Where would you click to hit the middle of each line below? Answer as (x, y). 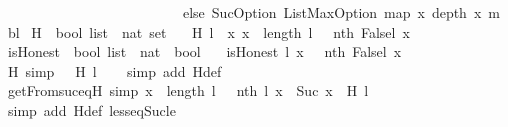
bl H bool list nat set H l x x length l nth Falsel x (208, 31)
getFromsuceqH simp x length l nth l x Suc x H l (188, 90)
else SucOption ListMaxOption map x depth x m (341, 12)
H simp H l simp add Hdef (114, 70)
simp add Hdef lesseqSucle (91, 109)
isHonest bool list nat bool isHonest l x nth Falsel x (204, 51)
